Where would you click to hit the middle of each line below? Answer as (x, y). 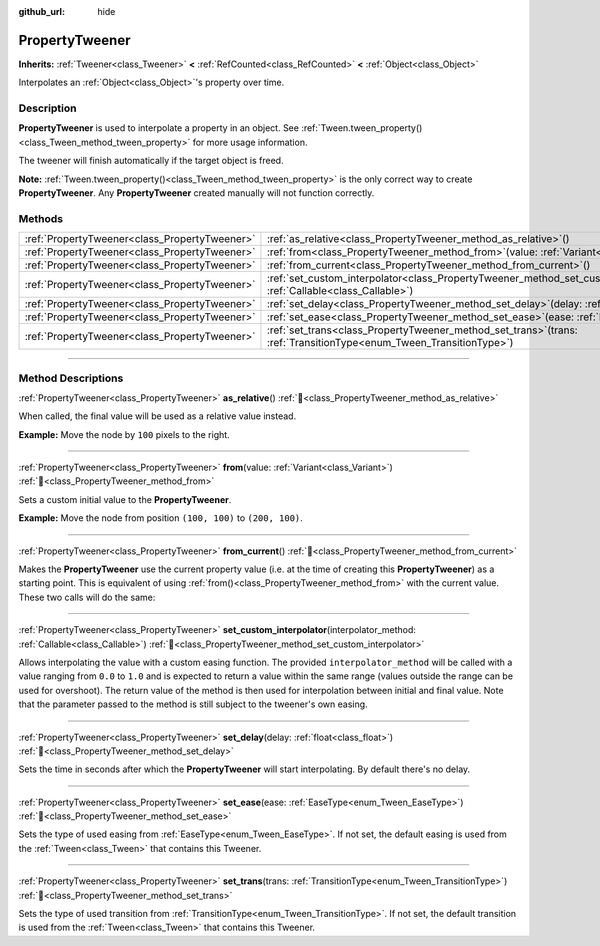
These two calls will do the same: (87, 597)
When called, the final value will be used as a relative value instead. (157, 416)
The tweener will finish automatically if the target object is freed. (151, 161)
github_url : (41, 11)
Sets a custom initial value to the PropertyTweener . (125, 499)
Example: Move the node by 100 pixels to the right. (124, 434)
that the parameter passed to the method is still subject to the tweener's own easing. (193, 704)
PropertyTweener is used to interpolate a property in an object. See (159, 128)
